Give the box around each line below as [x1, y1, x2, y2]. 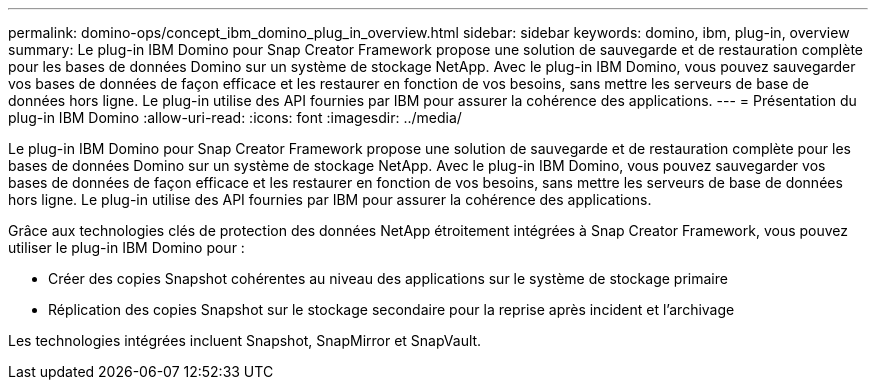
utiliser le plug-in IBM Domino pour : [8, 239, 245, 256]
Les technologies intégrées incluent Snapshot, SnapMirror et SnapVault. [8, 332, 482, 349]
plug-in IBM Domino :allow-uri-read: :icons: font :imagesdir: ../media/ [8, 109, 462, 126]
